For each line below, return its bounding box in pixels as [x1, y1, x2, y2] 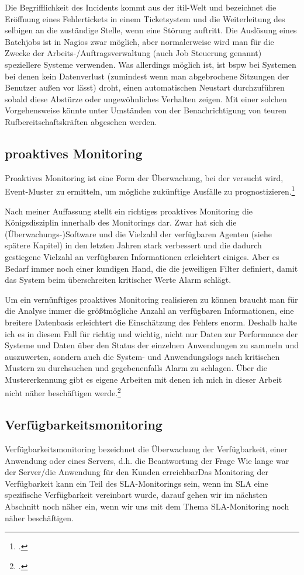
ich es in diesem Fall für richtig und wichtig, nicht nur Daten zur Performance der [5, 327, 298, 340]
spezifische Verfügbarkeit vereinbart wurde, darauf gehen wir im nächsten [5, 489, 268, 501]
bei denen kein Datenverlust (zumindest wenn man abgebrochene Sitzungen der [5, 70, 289, 82]
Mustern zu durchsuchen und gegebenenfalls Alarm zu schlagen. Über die [5, 362, 267, 374]
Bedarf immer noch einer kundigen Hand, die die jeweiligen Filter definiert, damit [5, 262, 298, 274]
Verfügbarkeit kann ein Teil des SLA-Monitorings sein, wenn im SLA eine [5, 477, 268, 489]
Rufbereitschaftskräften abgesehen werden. [5, 115, 157, 127]
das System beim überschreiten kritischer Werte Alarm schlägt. [5, 273, 232, 286]
